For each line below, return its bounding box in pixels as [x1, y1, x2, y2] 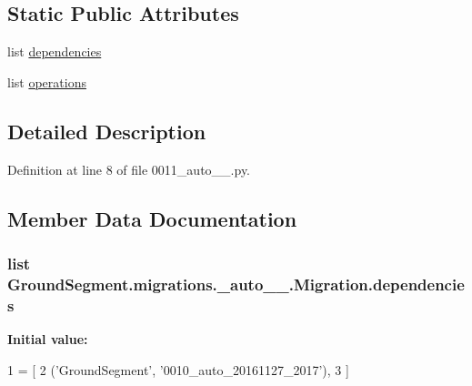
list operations [7, 72, 86, 91]
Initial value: [7, 330, 88, 349]
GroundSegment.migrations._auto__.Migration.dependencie [7, 272, 465, 295]
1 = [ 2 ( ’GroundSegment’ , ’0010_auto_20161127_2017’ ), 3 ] [7, 360, 349, 379]
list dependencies [7, 42, 102, 61]
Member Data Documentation [7, 204, 297, 232]
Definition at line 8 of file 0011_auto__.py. [7, 159, 251, 178]
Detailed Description [7, 117, 206, 145]
